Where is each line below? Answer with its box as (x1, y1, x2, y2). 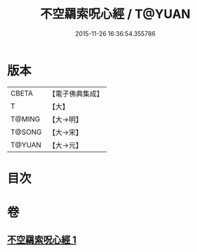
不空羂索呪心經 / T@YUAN (40, 6, 191, 22)
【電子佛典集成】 (48, 89, 104, 98)
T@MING (10, 114, 40, 124)
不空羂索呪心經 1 (7, 234, 77, 246)
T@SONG (10, 127, 43, 136)
